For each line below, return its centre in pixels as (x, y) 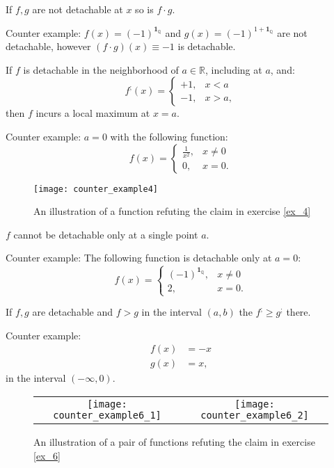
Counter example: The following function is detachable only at (139, 258)
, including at (234, 69)
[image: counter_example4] (96, 189)
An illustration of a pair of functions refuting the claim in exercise (174, 441)
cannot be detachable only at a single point (106, 234)
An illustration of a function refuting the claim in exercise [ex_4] (172, 211)
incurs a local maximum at (93, 113)
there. (299, 312)
